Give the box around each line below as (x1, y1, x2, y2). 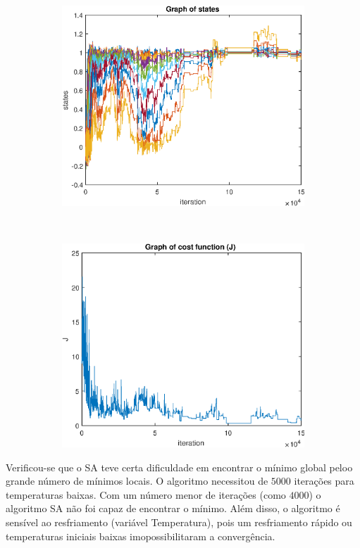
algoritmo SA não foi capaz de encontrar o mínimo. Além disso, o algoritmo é (6, 501, 340, 516)
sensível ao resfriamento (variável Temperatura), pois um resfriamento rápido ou (6, 514, 352, 529)
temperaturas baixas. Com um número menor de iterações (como (6, 487, 286, 502)
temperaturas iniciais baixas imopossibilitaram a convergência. (6, 528, 275, 543)
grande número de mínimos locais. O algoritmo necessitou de (6, 473, 268, 488)
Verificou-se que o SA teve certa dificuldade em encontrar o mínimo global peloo (6, 459, 353, 474)
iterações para (294, 473, 354, 488)
